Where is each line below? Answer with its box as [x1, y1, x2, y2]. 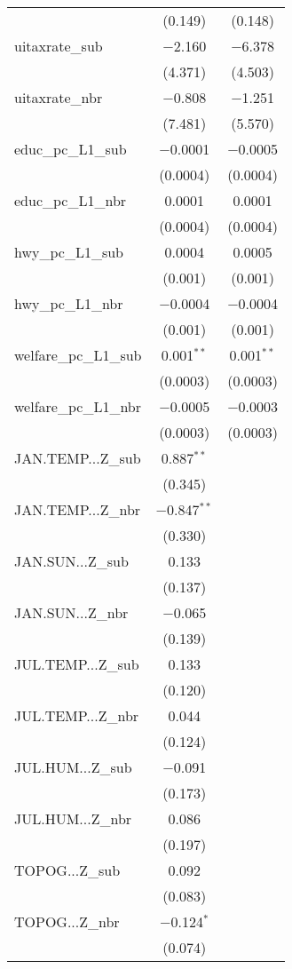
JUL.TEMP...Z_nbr [14, 705, 139, 726]
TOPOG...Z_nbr [14, 911, 120, 932]
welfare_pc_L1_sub [14, 345, 142, 365]
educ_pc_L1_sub [14, 139, 127, 159]
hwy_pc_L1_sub [14, 242, 123, 262]
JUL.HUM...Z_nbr [14, 808, 132, 829]
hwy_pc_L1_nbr [14, 293, 123, 314]
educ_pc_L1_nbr [14, 190, 127, 210]
